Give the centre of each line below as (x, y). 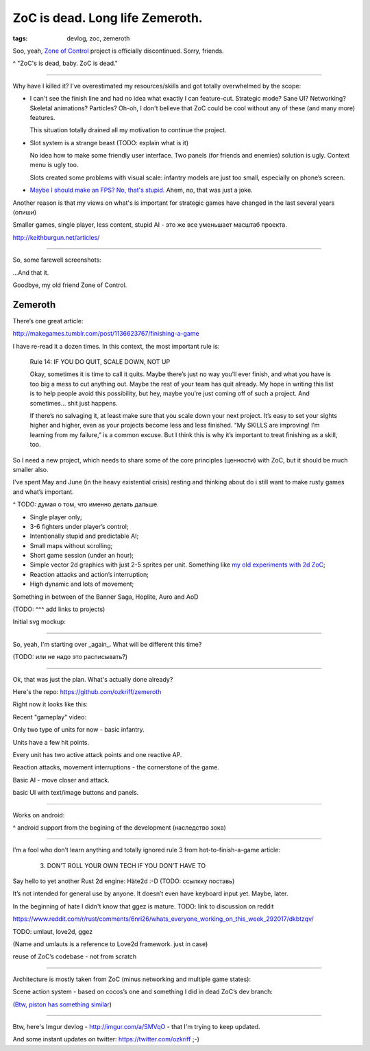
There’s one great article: (48, 321)
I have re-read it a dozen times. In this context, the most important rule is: (116, 346)
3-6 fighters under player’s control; (79, 526)
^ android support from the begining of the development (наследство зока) (119, 827)
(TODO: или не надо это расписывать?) (70, 657)
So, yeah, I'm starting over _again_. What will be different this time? (107, 644)
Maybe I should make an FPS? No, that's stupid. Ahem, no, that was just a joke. (141, 190)
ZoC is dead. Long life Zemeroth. (108, 18)
